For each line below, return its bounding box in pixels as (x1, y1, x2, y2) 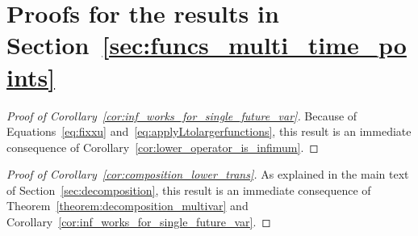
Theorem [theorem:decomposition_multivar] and (6, 197, 249, 214)
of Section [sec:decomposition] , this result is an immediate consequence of (6, 181, 371, 198)
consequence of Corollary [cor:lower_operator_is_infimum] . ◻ (6, 138, 319, 155)
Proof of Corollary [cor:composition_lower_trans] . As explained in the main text (6, 166, 409, 183)
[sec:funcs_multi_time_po (102, 28, 407, 61)
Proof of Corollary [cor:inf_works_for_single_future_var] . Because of (6, 107, 357, 124)
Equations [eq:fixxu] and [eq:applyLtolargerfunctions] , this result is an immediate (6, 123, 412, 140)
